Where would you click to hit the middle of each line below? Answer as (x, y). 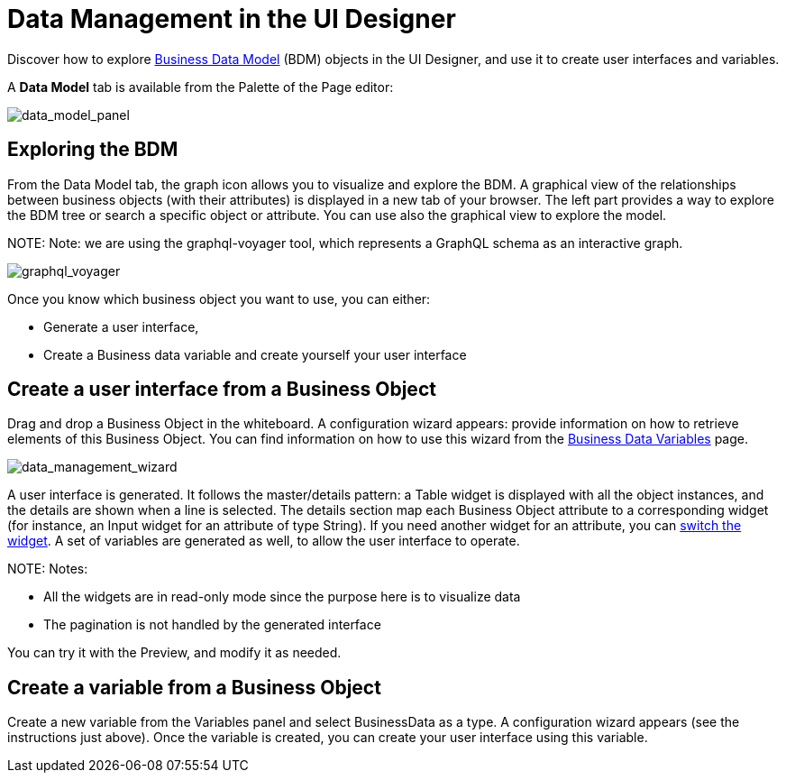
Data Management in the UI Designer (232, 19)
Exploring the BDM (93, 150)
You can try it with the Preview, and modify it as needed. (174, 653)
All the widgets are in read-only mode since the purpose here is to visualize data (282, 597)
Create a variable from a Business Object (194, 687)
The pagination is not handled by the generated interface (212, 625)
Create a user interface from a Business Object (222, 390)
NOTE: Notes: (48, 569)
